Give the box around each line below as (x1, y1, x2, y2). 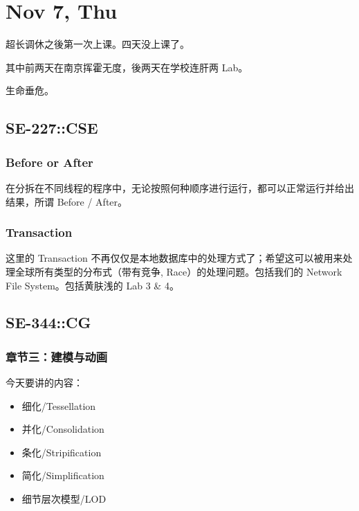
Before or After (6, 153, 93, 170)
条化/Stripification (21, 445, 102, 459)
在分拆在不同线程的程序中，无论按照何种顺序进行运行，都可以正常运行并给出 (6, 180, 354, 195)
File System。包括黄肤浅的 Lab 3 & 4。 (6, 278, 179, 292)
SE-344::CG (6, 312, 91, 333)
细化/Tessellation (21, 398, 96, 413)
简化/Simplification (21, 468, 104, 483)
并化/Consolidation (21, 422, 104, 436)
